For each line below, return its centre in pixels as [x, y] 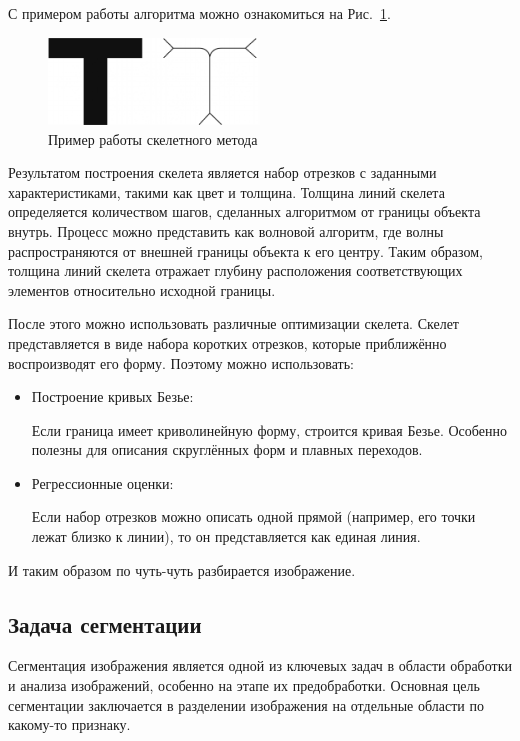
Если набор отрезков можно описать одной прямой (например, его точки [253, 516]
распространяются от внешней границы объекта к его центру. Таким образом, [245, 250]
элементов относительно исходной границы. [142, 289]
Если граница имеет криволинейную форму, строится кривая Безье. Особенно [269, 429]
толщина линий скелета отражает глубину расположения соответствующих [235, 270]
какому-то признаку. [69, 724]
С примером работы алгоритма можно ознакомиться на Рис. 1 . [199, 13]
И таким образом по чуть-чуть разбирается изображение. [182, 569]
